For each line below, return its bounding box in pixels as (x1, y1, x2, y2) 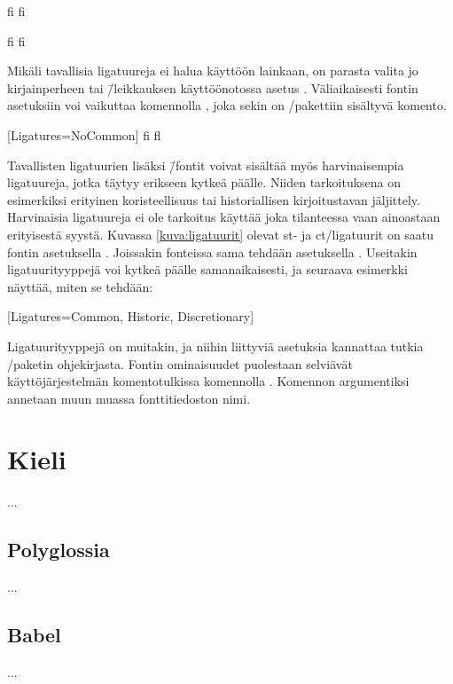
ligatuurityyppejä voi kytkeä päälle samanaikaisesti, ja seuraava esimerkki (7, 260, 409, 279)
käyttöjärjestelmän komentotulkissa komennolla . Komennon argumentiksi (7, 372, 410, 390)
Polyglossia (7, 536, 110, 563)
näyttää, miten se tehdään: (7, 277, 153, 295)
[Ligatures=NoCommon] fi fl (7, 125, 161, 144)
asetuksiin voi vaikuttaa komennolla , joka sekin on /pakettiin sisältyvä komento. (7, 96, 447, 114)
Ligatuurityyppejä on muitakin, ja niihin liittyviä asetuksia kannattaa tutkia (7, 336, 424, 355)
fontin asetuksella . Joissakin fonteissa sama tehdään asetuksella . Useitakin (7, 242, 418, 261)
